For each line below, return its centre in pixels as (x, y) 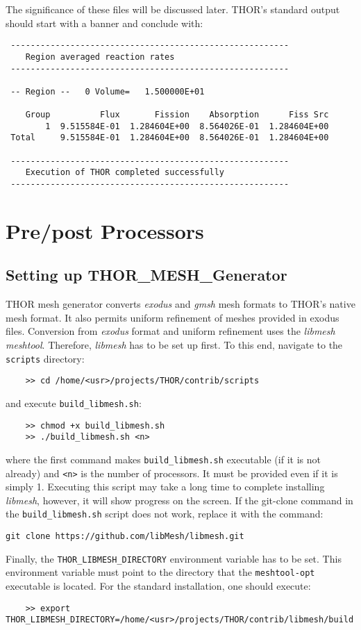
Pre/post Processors (105, 230)
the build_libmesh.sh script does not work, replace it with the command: (165, 514)
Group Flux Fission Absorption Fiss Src (177, 115)
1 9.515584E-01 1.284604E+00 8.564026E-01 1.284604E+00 (187, 126)
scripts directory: (45, 358)
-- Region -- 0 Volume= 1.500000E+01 (108, 91)
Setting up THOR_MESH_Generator (146, 275)
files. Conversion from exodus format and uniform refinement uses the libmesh (170, 331)
